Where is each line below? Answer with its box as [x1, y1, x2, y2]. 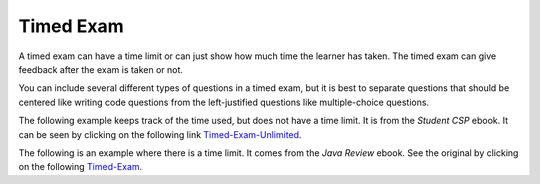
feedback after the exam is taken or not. [18, 63, 184, 75]
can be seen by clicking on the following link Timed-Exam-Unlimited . [18, 128, 302, 140]
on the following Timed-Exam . [18, 161, 143, 173]
